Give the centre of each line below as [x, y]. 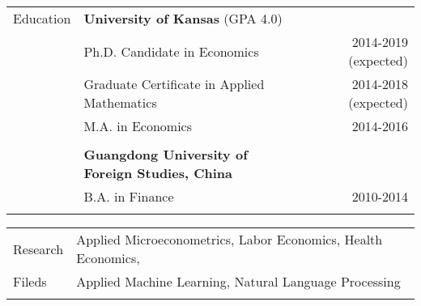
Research [38, 249]
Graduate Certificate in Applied [174, 84]
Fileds [30, 281]
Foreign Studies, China [158, 173]
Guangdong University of [166, 154]
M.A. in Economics [138, 126]
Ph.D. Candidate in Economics [171, 51]
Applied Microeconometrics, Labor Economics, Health [230, 239]
